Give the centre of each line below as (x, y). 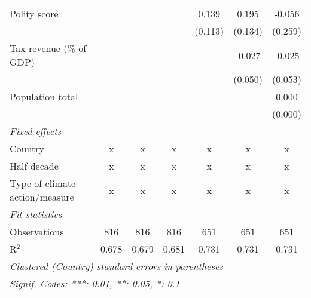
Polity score (34, 13)
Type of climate (43, 183)
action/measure (42, 197)
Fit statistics (36, 214)
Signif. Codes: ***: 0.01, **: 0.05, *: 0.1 (95, 283)
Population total (44, 96)
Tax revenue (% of (48, 48)
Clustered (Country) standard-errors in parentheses (116, 266)
